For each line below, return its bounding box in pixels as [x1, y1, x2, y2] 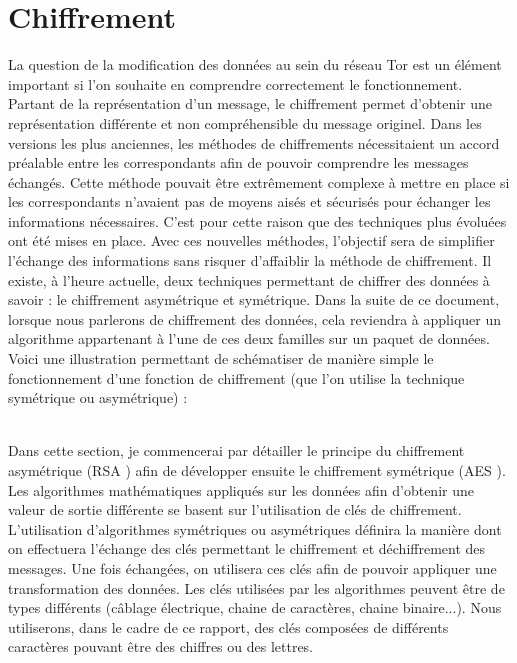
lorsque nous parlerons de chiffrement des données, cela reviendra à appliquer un [8, 308, 501, 329]
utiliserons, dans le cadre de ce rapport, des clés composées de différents [8, 616, 449, 637]
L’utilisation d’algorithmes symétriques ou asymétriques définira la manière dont [8, 518, 502, 539]
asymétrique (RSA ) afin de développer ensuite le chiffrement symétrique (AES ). [8, 460, 506, 480]
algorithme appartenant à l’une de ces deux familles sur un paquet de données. [8, 328, 490, 349]
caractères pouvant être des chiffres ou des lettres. [8, 636, 314, 657]
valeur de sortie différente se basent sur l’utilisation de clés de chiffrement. [8, 499, 462, 520]
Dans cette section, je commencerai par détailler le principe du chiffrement [8, 440, 465, 461]
